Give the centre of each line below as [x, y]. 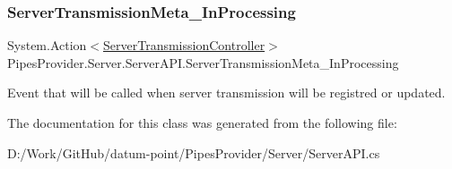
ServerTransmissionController [184, 45]
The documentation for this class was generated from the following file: [202, 123]
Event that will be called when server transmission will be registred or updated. [226, 93]
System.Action [47, 45]
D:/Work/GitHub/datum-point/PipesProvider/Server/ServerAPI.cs [194, 152]
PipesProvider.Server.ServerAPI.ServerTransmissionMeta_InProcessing [203, 62]
